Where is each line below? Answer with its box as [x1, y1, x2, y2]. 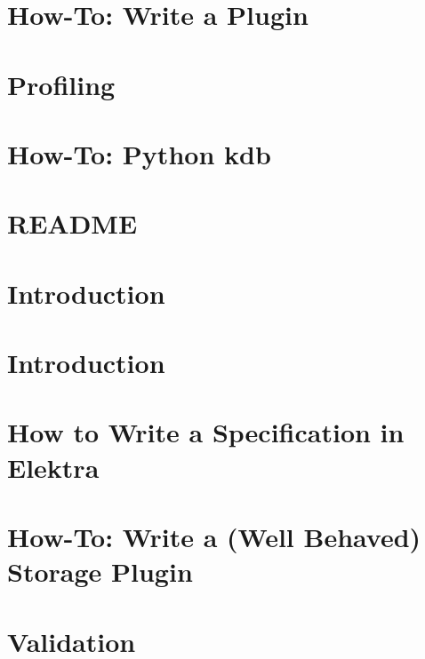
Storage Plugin [7, 553, 193, 590]
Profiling [7, 66, 116, 102]
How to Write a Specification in [7, 414, 405, 450]
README [7, 205, 138, 242]
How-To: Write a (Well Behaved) [7, 519, 421, 554]
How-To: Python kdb [7, 135, 271, 171]
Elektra [7, 449, 100, 485]
